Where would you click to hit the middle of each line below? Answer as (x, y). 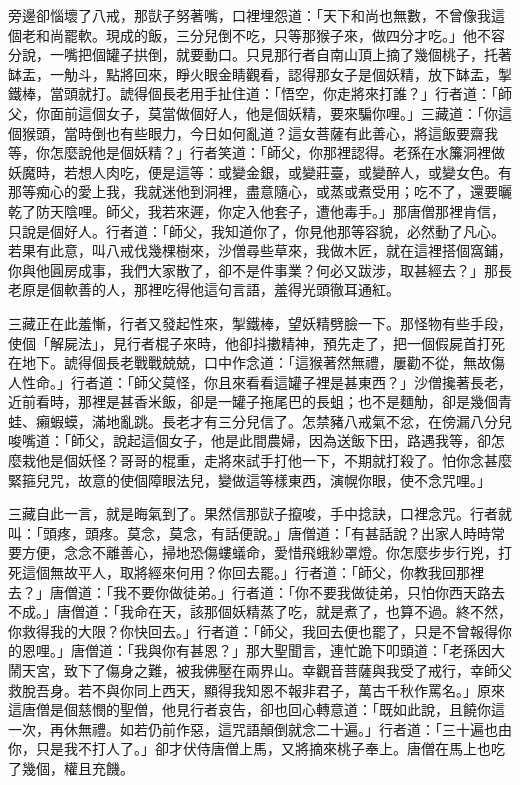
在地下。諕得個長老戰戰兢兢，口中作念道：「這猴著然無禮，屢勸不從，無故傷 (256, 362)
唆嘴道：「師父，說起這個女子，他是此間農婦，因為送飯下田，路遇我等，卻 (249, 440)
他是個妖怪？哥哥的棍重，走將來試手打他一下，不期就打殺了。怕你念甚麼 (273, 460)
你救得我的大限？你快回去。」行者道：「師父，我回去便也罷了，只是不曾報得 (253, 630)
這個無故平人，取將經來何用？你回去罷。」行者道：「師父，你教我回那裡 (252, 572)
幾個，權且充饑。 (77, 767)
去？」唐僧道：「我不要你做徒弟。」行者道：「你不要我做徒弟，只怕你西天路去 (256, 591)
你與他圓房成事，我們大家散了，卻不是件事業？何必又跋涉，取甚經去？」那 (253, 269)
